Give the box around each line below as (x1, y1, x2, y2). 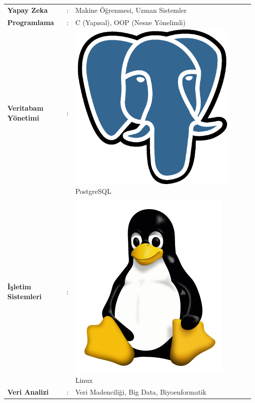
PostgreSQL (75, 186, 111, 196)
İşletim (7, 281, 31, 292)
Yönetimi (7, 112, 39, 123)
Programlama (7, 17, 54, 27)
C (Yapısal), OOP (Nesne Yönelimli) (75, 17, 186, 27)
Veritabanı (7, 102, 44, 113)
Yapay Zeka (7, 4, 48, 15)
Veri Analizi (7, 387, 49, 397)
